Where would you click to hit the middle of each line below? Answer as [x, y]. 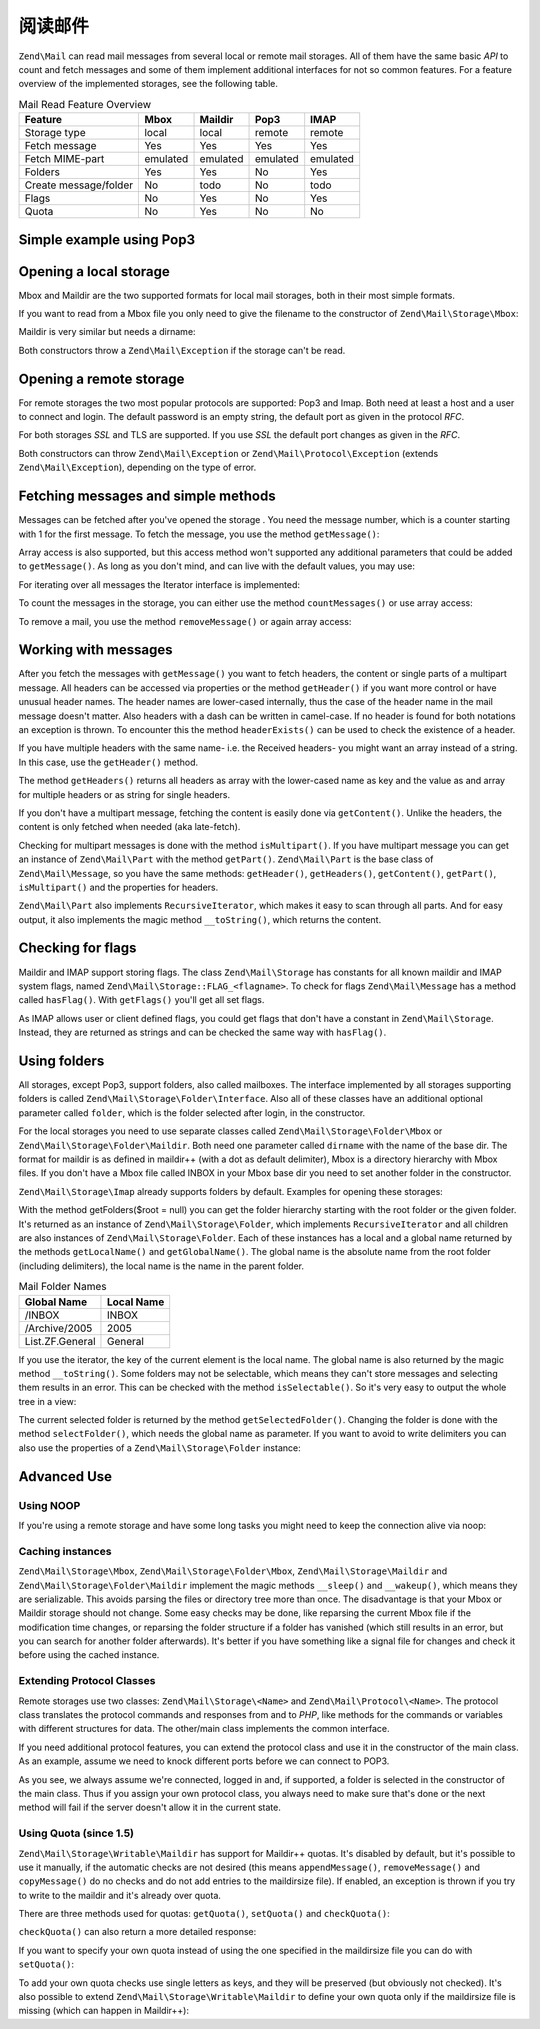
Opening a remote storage [101, 378]
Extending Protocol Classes [87, 1681]
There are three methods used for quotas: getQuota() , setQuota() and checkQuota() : [204, 1914]
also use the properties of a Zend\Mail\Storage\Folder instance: [159, 1447]
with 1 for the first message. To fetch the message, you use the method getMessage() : [199, 534]
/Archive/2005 [58, 1328]
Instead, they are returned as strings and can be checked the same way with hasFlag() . [202, 1032]
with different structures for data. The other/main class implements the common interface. [204, 1729]
